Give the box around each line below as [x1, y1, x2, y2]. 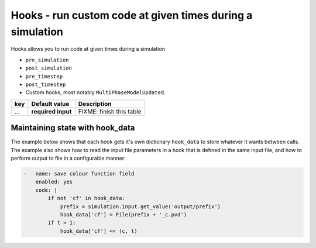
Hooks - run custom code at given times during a [11, 9, 253, 22]
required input [31, 107, 72, 115]
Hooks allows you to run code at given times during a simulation [11, 46, 166, 53]
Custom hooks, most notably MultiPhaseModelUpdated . [25, 89, 166, 96]
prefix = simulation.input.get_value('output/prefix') [60, 203, 221, 210]
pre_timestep [25, 73, 63, 80]
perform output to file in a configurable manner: [11, 154, 126, 161]
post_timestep [25, 81, 66, 88]
